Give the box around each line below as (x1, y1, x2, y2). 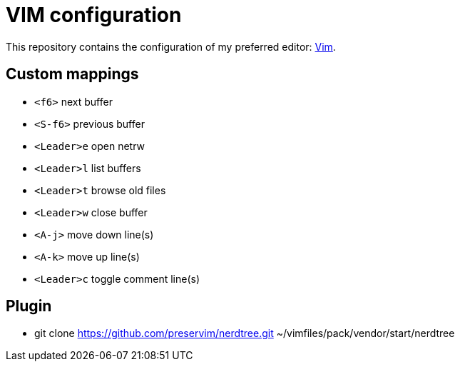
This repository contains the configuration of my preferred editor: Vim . (6, 40, 336, 53)
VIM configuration (6, 3, 182, 27)
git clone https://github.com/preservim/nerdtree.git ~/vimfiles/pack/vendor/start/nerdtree (34, 327, 455, 340)
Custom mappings (6, 65, 139, 84)
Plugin (6, 297, 52, 316)
